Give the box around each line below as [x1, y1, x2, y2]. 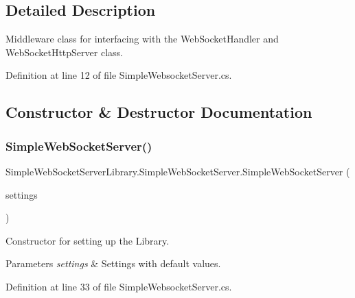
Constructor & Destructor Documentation [5, 101, 312, 123]
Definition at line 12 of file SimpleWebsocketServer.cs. [5, 68, 232, 82]
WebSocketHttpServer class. [5, 45, 123, 59]
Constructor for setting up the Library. [5, 233, 170, 247]
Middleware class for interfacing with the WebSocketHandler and [5, 32, 279, 46]
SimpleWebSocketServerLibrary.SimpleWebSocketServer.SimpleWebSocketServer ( [5, 164, 350, 178]
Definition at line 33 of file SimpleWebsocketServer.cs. [5, 279, 232, 293]
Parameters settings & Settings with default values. [5, 256, 221, 271]
